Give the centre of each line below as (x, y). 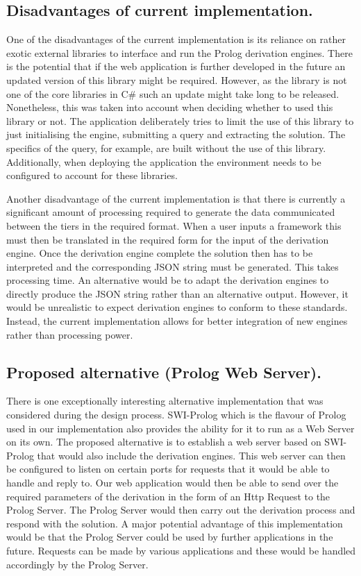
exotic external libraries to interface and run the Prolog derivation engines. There (179, 52)
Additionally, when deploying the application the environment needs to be (164, 161)
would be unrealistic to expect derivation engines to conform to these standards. (177, 307)
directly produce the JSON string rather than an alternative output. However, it (177, 293)
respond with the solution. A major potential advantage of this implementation (175, 523)
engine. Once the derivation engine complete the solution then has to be (160, 253)
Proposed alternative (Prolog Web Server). (164, 372)
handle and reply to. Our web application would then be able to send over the (173, 483)
